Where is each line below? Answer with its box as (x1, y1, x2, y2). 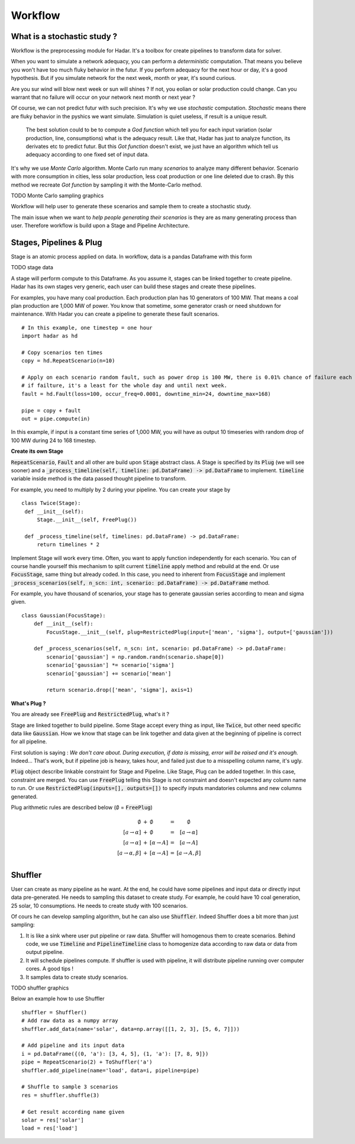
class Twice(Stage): (21, 500, 81, 507)
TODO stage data (11, 264, 53, 271)
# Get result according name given (21, 1108, 125, 1115)
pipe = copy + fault (21, 407, 81, 414)
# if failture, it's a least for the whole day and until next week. (21, 382, 228, 389)
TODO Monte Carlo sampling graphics (11, 192, 104, 199)
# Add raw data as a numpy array (21, 1017, 118, 1024)
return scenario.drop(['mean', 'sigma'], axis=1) (46, 687, 193, 694)
